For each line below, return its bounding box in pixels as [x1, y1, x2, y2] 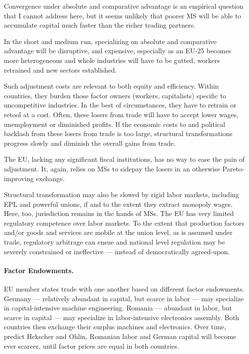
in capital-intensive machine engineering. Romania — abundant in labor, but [4, 303, 232, 313]
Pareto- [222, 163, 244, 173]
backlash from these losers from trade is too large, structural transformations [4, 128, 233, 139]
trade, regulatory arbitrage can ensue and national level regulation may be [4, 237, 225, 247]
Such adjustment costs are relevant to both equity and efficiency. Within [4, 81, 219, 91]
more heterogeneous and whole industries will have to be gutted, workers [4, 55, 220, 65]
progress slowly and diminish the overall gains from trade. [4, 138, 176, 148]
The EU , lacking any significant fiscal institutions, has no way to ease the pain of [4, 154, 245, 164]
